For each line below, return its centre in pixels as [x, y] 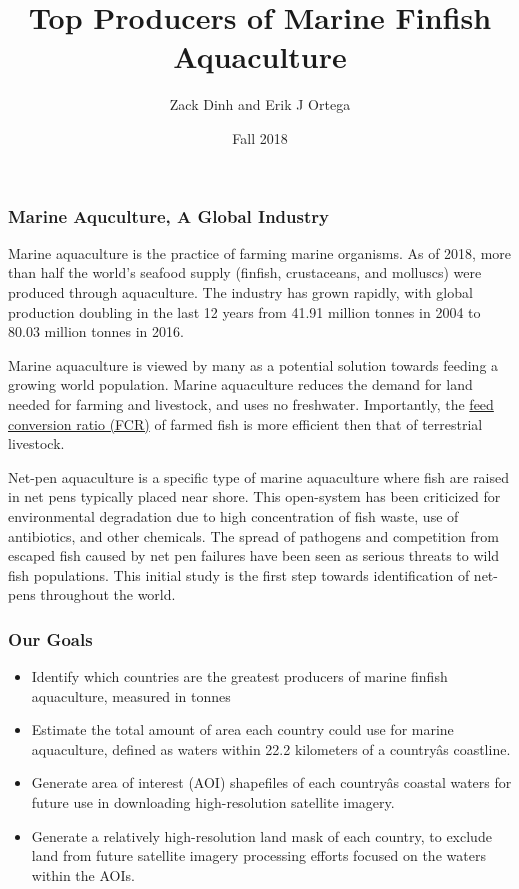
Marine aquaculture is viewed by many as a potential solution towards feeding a [253, 364]
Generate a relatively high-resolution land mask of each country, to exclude [261, 835]
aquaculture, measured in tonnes [131, 695]
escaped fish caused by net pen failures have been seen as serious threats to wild [254, 555]
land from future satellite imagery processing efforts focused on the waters [258, 855]
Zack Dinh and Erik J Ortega [260, 104]
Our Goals [50, 638]
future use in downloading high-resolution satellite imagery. [213, 802]
